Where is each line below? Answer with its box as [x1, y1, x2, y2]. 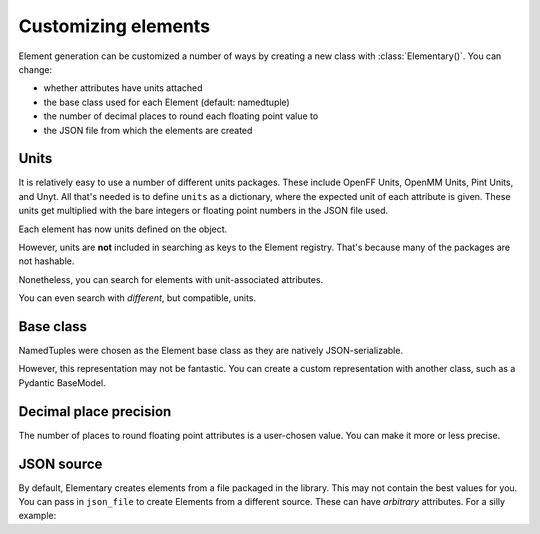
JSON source [18, 455, 103, 472]
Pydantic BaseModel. [18, 376, 106, 389]
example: [18, 510, 57, 522]
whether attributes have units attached [43, 82, 204, 94]
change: [18, 63, 53, 75]
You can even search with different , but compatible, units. [18, 292, 257, 304]
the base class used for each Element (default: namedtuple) [43, 96, 290, 108]
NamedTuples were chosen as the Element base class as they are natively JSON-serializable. [18, 345, 404, 357]
